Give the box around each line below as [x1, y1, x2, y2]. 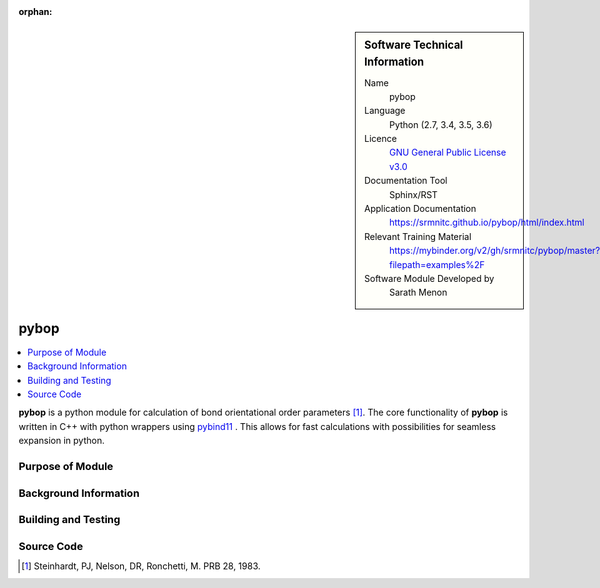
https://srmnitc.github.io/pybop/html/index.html [389, 216, 585, 229]
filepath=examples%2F [389, 258, 485, 270]
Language [364, 105, 406, 117]
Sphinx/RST [389, 188, 439, 200]
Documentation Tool [364, 175, 448, 187]
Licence [364, 133, 397, 145]
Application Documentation [364, 203, 477, 215]
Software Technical [364, 38, 464, 52]
